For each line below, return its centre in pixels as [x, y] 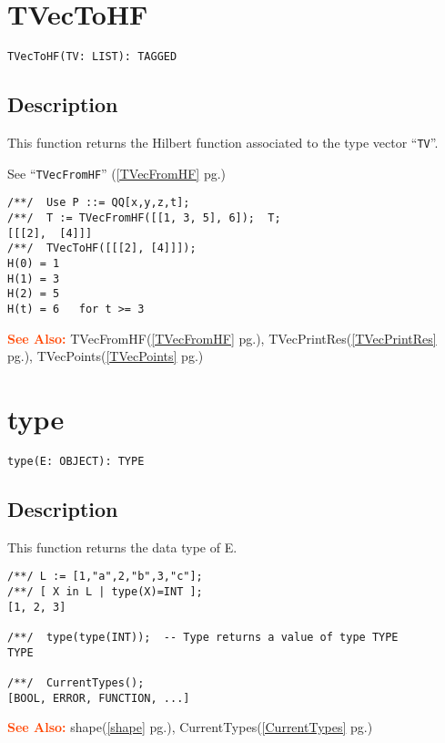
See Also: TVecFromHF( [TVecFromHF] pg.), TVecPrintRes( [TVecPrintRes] [222, 338]
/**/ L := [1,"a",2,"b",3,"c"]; [105, 577]
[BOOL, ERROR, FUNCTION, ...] [99, 698]
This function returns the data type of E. [122, 547]
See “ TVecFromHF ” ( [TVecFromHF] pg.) [117, 173]
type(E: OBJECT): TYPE [76, 461]
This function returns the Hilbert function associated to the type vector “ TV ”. [223, 142]
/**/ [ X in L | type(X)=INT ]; [105, 591]
